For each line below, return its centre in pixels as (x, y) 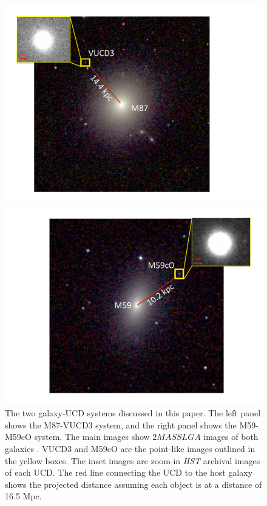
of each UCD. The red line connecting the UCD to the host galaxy (129, 472)
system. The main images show (92, 437)
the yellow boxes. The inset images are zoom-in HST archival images (133, 460)
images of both (231, 437)
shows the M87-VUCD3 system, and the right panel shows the (121, 424)
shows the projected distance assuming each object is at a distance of (133, 484)
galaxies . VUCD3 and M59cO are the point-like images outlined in (130, 448)
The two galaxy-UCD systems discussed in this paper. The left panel (133, 413)
